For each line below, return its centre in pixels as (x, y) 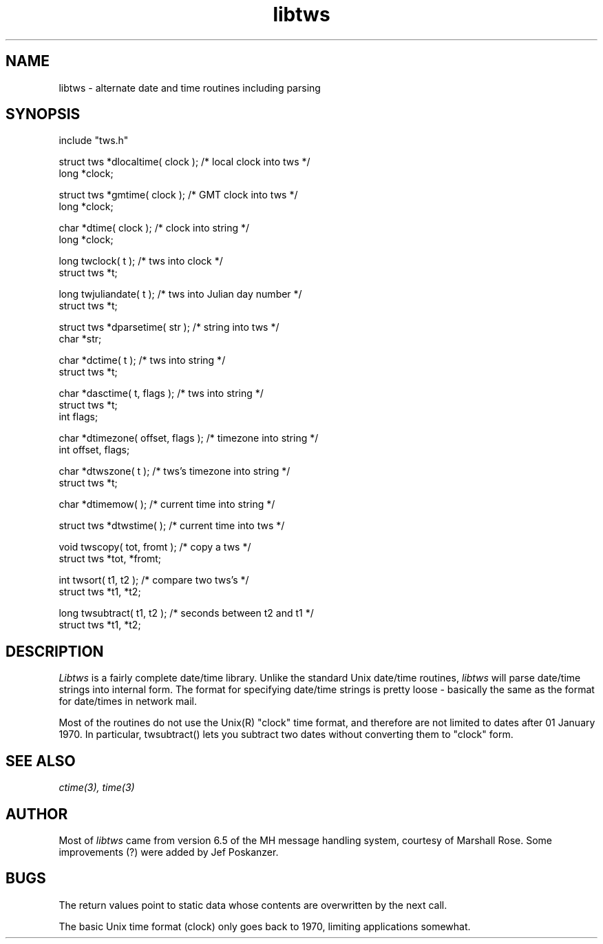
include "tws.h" (94, 141)
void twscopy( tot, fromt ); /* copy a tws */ (155, 547)
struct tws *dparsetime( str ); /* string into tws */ (169, 327)
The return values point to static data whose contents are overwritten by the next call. (253, 905)
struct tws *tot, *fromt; (110, 559)
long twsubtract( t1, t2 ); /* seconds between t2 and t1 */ (186, 613)
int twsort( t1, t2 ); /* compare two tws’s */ (154, 580)
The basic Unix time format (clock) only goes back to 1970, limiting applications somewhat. (265, 926)
